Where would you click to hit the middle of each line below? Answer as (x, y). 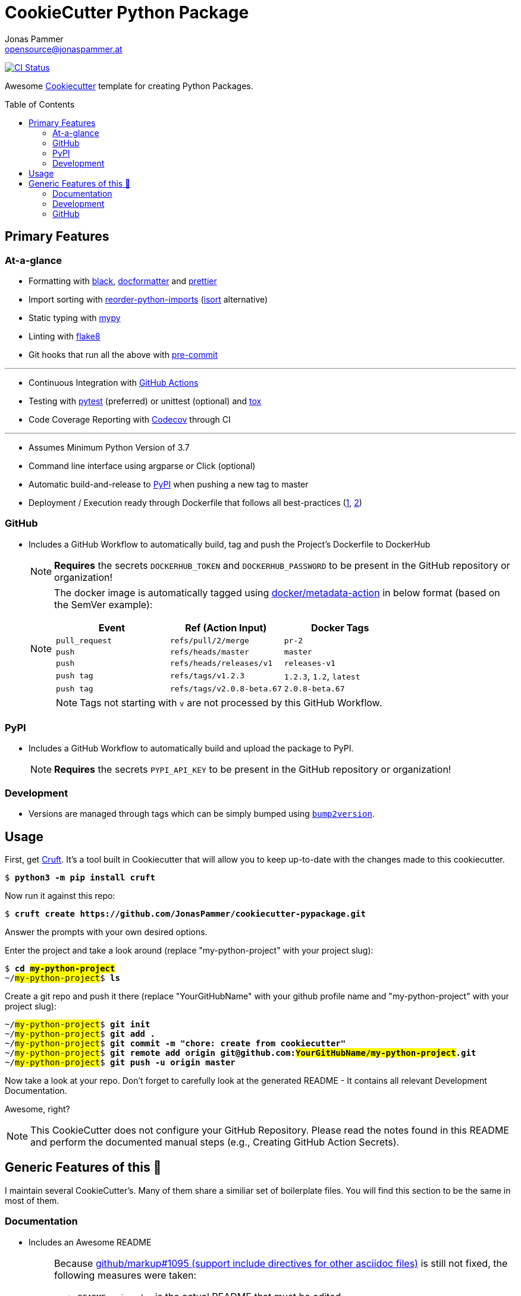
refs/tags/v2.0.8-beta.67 (226, 688)
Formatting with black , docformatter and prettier (123, 281)
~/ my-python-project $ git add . (80, 1034)
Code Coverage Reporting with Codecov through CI (130, 419)
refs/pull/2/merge (209, 640)
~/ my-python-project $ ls (62, 978)
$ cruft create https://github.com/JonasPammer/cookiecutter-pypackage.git (185, 914)
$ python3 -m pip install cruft (80, 878)
